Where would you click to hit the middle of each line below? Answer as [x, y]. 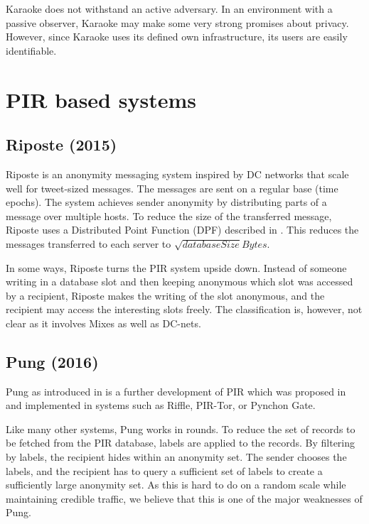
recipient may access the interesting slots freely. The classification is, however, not [184, 309]
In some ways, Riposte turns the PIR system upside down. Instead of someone [176, 267]
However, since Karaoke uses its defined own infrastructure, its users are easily [177, 37]
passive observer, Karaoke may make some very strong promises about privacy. [177, 22]
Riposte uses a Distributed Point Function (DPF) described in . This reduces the [182, 230]
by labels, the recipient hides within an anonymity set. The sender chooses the [176, 457]
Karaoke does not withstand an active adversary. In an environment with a [169, 9]
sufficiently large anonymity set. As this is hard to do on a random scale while [176, 485]
